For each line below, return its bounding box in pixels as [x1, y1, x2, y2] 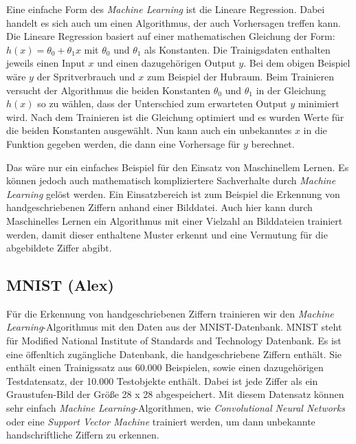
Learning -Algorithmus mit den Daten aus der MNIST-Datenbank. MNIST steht [6, 320, 342, 334]
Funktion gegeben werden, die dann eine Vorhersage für [6, 136, 241, 151]
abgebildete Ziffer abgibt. [6, 241, 112, 255]
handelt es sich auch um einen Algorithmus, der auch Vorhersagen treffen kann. [6, 15, 342, 30]
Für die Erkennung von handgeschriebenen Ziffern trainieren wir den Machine [6, 306, 334, 320]
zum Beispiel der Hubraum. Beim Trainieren [146, 69, 334, 83]
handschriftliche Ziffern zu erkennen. [6, 428, 159, 442]
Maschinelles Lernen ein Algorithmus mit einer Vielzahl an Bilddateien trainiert [6, 213, 343, 227]
